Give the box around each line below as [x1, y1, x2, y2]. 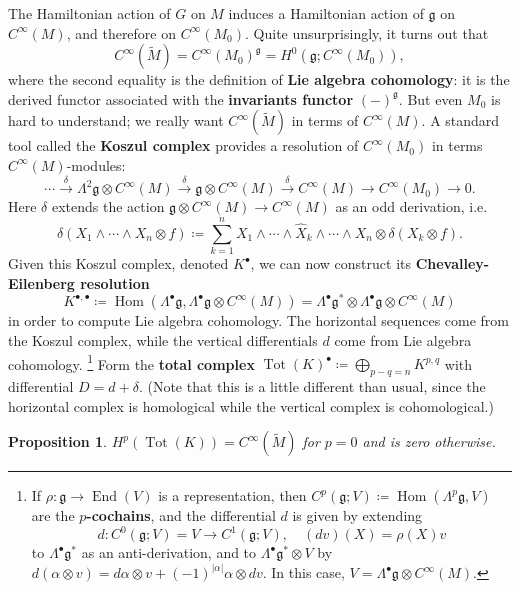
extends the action [51, 196, 165, 217]
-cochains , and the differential [86, 505, 276, 526]
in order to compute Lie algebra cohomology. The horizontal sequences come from [8, 310, 510, 331]
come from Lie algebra [334, 329, 472, 350]
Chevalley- [415, 253, 490, 274]
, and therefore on [66, 22, 177, 43]
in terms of [291, 110, 359, 131]
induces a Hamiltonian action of [228, 3, 424, 23]
